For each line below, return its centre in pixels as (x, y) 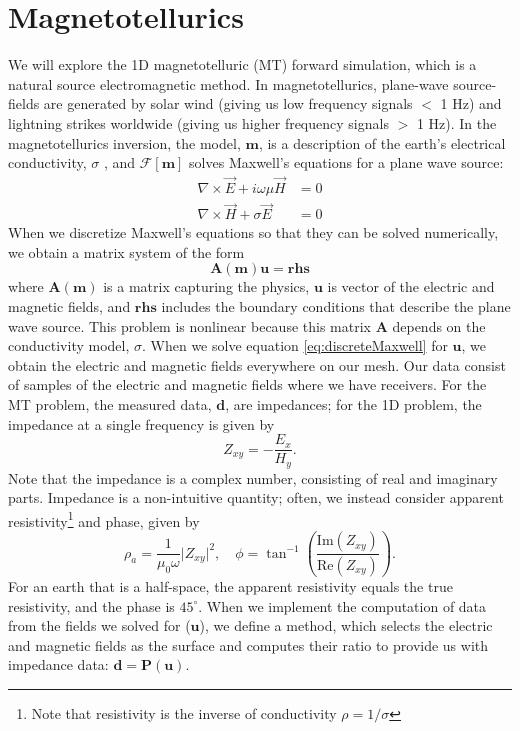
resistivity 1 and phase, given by (104, 519)
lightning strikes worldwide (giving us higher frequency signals (198, 122)
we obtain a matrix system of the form (126, 251)
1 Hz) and (471, 103)
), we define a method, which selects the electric (346, 625)
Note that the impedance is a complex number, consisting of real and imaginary (253, 477)
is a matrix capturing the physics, (206, 286)
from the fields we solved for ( (99, 625)
